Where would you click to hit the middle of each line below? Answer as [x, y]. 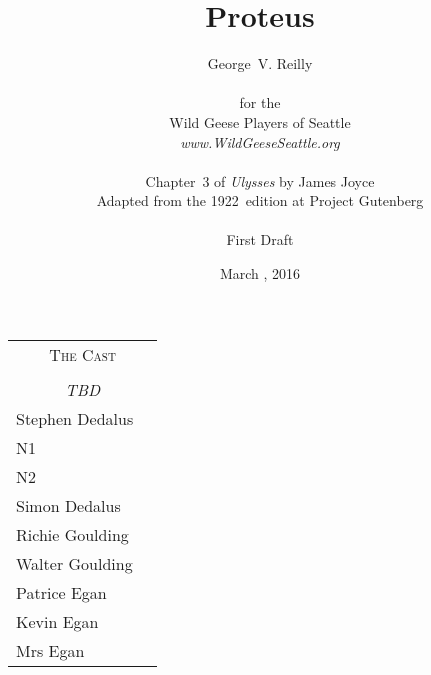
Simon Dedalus [68, 505]
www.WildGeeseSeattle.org [260, 141]
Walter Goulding [74, 563]
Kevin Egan [57, 621]
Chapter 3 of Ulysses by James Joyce [260, 180]
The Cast [82, 354]
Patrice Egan [61, 592]
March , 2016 [260, 273]
